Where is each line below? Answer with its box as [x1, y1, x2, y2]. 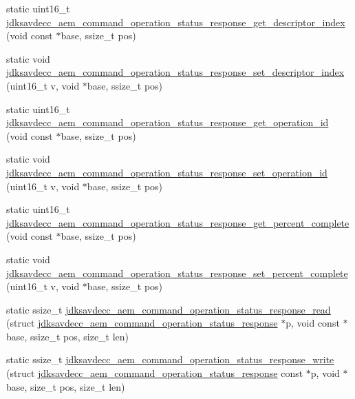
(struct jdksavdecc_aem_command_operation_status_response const [6, 366, 303, 380]
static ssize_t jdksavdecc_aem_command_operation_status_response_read [6, 302, 331, 316]
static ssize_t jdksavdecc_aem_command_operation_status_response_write [6, 352, 334, 367]
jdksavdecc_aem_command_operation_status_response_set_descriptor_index [6, 65, 345, 79]
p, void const [286, 316, 340, 330]
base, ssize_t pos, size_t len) [6, 329, 129, 343]
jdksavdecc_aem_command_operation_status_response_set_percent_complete [6, 265, 348, 280]
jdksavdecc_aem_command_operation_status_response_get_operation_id [6, 115, 329, 130]
